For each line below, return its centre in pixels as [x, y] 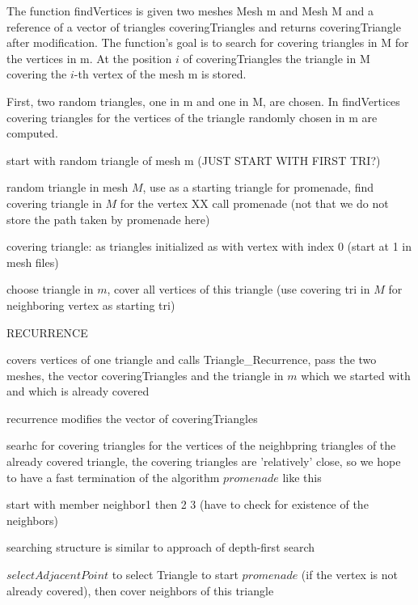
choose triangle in [50, 289]
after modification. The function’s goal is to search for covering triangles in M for [208, 42]
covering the [37, 74]
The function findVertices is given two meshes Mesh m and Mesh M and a [190, 11]
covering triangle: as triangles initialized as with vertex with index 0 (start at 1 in [209, 246]
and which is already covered [78, 391]
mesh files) [33, 262]
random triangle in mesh [68, 187]
